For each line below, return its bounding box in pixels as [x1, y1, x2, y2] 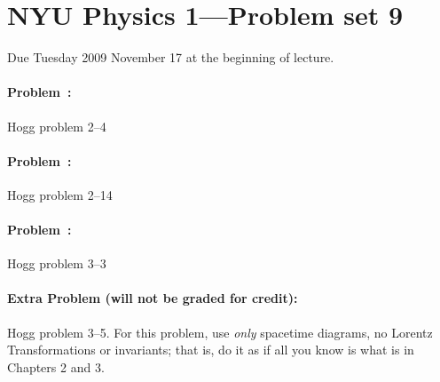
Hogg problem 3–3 [7, 254, 106, 273]
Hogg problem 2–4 [7, 116, 106, 135]
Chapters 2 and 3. [7, 357, 105, 376]
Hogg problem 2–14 [7, 185, 113, 203]
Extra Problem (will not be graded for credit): [7, 289, 298, 307]
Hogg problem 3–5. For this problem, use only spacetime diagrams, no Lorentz [7, 322, 433, 341]
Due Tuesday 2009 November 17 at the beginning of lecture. [7, 48, 334, 67]
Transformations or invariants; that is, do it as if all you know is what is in [7, 340, 414, 359]
